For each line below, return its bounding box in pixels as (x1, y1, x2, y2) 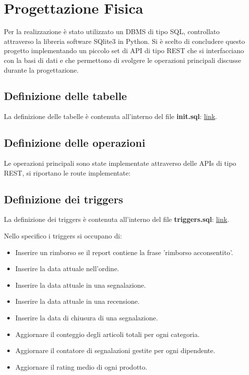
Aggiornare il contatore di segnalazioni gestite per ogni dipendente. (15, 345, 215, 355)
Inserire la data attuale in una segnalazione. (15, 279, 146, 290)
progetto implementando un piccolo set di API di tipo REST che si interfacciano (4, 45, 244, 56)
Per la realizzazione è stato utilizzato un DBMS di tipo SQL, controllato (4, 26, 220, 37)
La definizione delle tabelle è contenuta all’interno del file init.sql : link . (4, 111, 217, 121)
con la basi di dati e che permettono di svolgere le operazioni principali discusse (4, 55, 241, 65)
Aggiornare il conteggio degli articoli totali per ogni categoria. (15, 329, 200, 339)
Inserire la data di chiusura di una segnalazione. (15, 313, 158, 323)
